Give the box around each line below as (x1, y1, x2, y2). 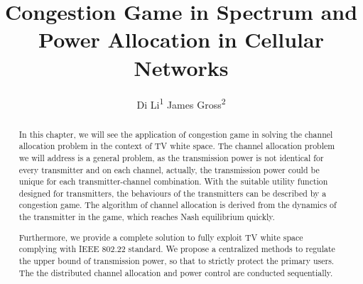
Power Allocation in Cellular (38, 25, 324, 54)
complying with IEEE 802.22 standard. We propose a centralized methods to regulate (18, 243, 335, 255)
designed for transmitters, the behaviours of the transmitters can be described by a (18, 187, 327, 199)
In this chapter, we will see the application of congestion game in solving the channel (18, 128, 333, 140)
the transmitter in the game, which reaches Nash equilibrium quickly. (18, 211, 275, 223)
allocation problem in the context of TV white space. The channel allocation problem (18, 140, 335, 152)
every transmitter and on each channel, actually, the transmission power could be (18, 163, 320, 175)
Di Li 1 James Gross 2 (136, 94, 226, 111)
